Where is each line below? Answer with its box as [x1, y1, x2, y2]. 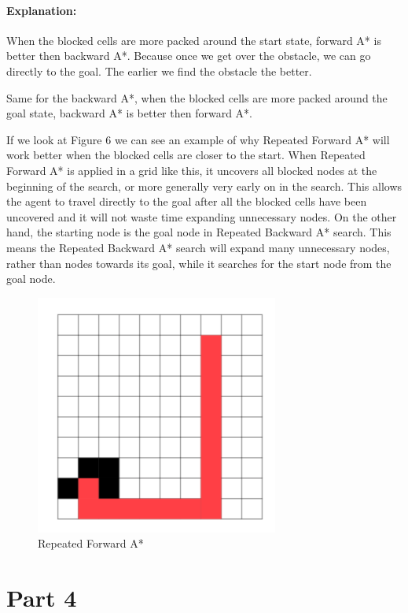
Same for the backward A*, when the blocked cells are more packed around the [6, 89, 388, 106]
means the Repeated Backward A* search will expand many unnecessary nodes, [6, 239, 390, 255]
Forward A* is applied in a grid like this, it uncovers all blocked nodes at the [6, 162, 377, 178]
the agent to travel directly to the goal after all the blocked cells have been [6, 193, 367, 210]
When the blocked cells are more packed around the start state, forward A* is [6, 32, 381, 48]
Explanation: [6, 2, 77, 18]
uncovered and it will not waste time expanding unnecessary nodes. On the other [6, 208, 397, 225]
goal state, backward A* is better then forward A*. [6, 105, 252, 121]
